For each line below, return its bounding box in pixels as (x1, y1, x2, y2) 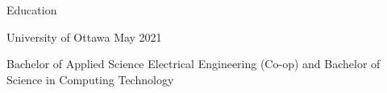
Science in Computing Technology (6, 71, 174, 87)
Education (6, 2, 57, 18)
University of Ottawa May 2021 (6, 28, 162, 45)
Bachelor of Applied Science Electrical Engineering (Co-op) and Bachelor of (6, 55, 381, 72)
